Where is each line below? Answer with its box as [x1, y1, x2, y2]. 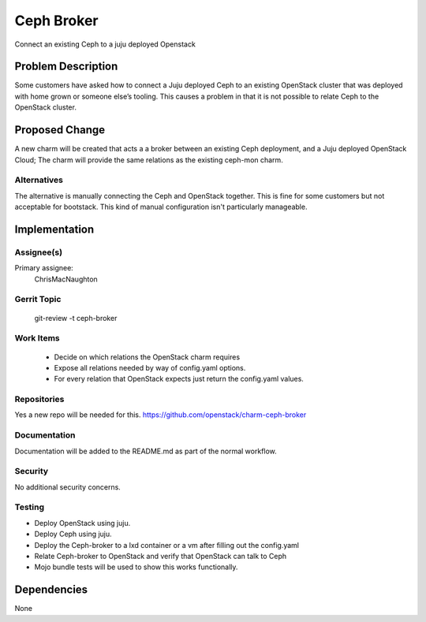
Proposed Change [14, 123, 106, 137]
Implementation [14, 222, 95, 236]
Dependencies [14, 583, 88, 597]
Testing [14, 501, 45, 512]
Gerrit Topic [14, 294, 62, 305]
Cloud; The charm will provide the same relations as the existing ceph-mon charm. [14, 155, 283, 165]
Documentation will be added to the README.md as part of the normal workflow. [14, 446, 278, 456]
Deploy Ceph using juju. [34, 529, 112, 539]
